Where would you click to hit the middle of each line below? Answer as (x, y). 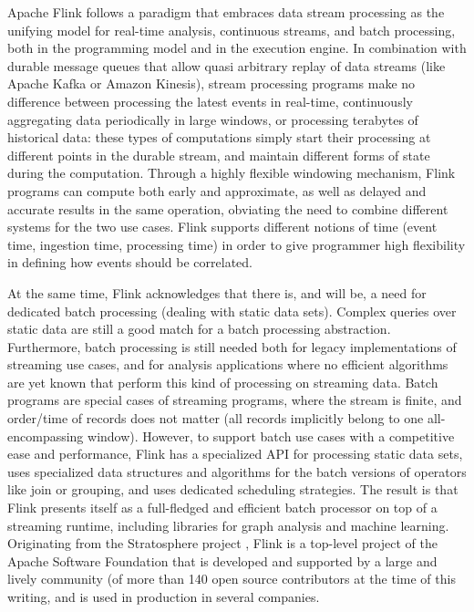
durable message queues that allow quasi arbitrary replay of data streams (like (227, 65)
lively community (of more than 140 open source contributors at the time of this (232, 579)
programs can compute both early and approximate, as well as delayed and (217, 190)
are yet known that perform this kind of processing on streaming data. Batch (223, 382)
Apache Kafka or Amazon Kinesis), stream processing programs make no (211, 83)
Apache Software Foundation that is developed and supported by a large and (222, 560)
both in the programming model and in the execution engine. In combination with (237, 48)
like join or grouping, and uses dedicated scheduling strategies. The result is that (233, 489)
